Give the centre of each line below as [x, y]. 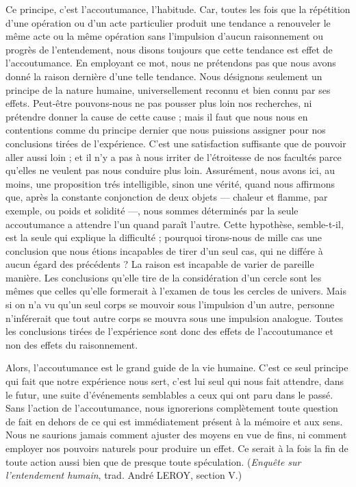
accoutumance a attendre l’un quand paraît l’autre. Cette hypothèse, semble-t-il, [175, 224]
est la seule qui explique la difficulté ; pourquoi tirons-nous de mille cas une [164, 237]
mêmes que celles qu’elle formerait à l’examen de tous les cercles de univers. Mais [176, 291]
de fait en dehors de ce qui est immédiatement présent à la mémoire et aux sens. [174, 421]
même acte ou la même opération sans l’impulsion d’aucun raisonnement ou [164, 36]
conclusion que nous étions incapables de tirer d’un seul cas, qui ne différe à [164, 250]
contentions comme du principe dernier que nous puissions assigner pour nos [166, 130]
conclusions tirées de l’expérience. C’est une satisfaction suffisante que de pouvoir [176, 143]
